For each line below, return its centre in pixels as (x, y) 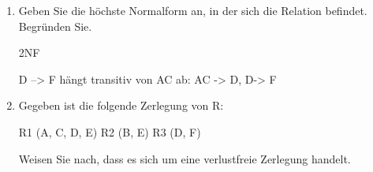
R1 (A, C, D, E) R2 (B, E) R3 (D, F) (110, 131)
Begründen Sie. (55, 26)
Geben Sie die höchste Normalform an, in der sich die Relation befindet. (193, 10)
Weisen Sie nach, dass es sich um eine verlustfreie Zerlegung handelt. (185, 158)
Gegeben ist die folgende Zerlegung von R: (121, 105)
